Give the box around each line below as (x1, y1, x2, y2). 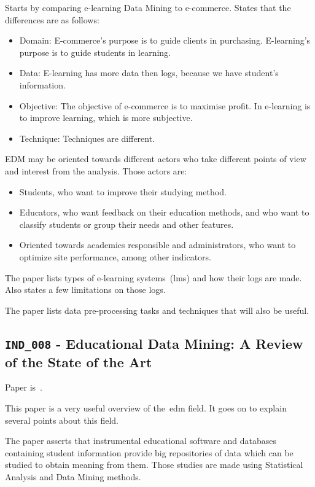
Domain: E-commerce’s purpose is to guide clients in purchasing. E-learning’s (19, 34, 311, 47)
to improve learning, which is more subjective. (19, 111, 193, 124)
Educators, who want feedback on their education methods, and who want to (19, 206, 309, 219)
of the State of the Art (5, 352, 152, 371)
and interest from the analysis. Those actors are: (5, 164, 187, 177)
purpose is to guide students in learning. (19, 45, 171, 58)
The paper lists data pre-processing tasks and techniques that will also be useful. (5, 303, 309, 316)
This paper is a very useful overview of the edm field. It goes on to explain (5, 402, 287, 415)
